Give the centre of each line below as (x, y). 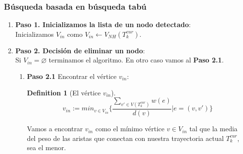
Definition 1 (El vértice (64, 92)
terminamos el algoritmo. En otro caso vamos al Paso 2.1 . (136, 60)
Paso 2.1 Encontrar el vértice (72, 76)
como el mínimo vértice (130, 129)
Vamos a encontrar (55, 129)
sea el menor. (46, 147)
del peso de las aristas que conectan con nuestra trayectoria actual (125, 138)
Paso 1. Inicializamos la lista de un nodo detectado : (103, 24)
